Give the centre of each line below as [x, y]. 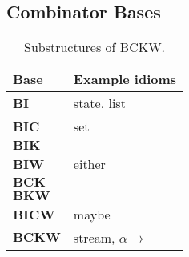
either [89, 164]
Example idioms [125, 79]
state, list [99, 103]
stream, [94, 238]
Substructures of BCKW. [94, 47]
